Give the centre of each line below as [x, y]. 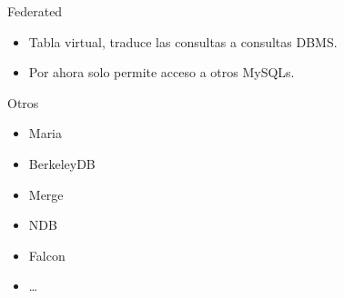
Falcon [47, 255]
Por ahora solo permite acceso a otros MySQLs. [162, 72]
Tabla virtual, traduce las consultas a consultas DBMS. [183, 41]
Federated [35, 11]
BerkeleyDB [62, 163]
